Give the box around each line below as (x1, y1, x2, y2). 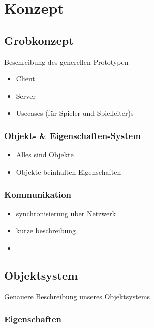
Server (16, 90, 36, 101)
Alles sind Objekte (16, 149, 74, 160)
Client (16, 73, 35, 84)
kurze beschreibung (16, 225, 76, 236)
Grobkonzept (4, 32, 74, 48)
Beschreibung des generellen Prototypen (4, 56, 129, 67)
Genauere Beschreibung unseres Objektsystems (4, 291, 150, 302)
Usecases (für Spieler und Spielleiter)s (16, 107, 134, 118)
